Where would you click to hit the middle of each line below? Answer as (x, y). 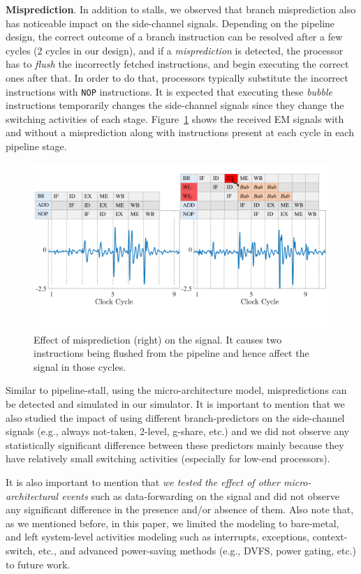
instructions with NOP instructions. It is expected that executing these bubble (169, 91)
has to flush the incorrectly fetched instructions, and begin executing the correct (177, 64)
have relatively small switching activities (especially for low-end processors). (168, 458)
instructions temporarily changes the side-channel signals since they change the (175, 105)
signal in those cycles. (80, 366)
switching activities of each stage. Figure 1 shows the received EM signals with (175, 118)
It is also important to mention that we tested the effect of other (143, 482)
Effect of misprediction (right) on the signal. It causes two (158, 339)
